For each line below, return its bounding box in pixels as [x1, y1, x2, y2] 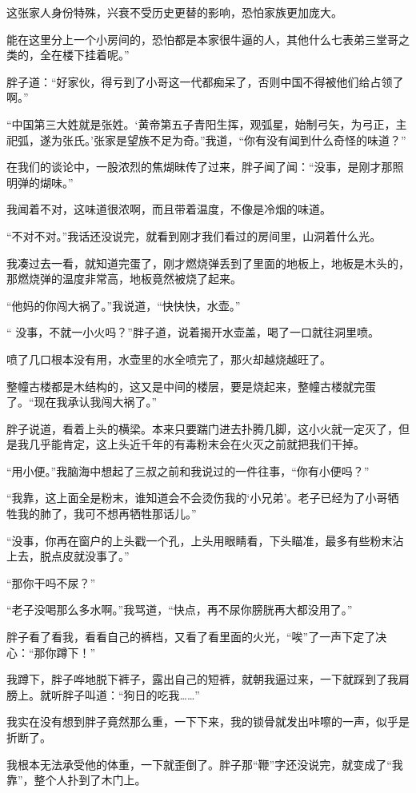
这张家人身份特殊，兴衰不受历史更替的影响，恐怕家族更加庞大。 [6, 4, 342, 20]
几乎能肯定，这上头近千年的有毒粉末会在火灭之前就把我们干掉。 [28, 436, 365, 452]
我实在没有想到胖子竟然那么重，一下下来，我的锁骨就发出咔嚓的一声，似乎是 [6, 713, 410, 730]
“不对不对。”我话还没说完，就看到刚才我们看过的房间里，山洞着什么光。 [6, 227, 382, 244]
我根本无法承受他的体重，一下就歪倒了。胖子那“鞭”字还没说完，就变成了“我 [6, 755, 403, 772]
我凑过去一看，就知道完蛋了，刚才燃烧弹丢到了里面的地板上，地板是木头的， [6, 254, 410, 271]
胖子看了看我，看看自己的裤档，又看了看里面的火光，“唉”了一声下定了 [6, 628, 376, 645]
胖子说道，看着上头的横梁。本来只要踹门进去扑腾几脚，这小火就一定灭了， [6, 420, 398, 436]
